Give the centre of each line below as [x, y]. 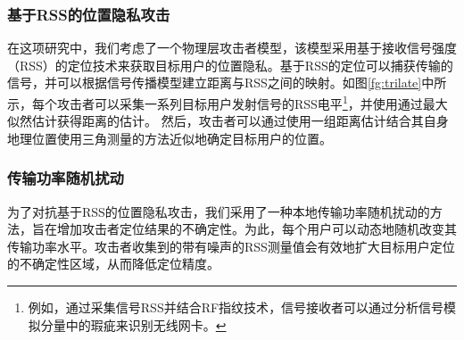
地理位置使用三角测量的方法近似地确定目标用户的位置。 [170, 138]
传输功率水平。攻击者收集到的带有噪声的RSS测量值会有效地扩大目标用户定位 [231, 246]
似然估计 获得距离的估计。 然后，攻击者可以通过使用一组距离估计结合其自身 [228, 121]
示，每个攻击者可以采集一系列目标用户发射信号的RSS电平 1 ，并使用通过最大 [228, 102]
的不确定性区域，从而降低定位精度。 [113, 264]
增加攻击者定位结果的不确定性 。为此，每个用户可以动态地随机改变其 [257, 229]
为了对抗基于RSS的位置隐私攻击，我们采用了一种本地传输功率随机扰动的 [219, 211]
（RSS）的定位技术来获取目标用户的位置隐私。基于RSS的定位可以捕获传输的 [230, 65]
